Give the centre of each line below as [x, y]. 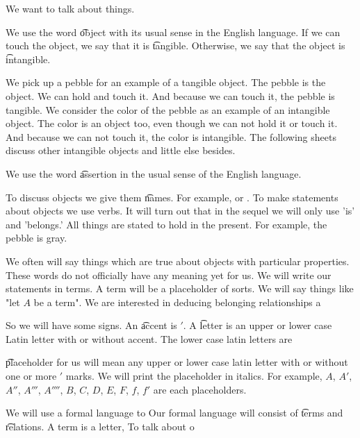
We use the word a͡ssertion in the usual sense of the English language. [154, 173]
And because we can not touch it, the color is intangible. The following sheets [171, 136]
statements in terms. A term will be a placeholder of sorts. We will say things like [180, 288]
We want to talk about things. [70, 8]
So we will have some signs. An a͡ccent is [91, 325]
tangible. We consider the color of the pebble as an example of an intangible [168, 109]
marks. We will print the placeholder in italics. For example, [194, 376]
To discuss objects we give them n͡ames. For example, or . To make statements [172, 197]
